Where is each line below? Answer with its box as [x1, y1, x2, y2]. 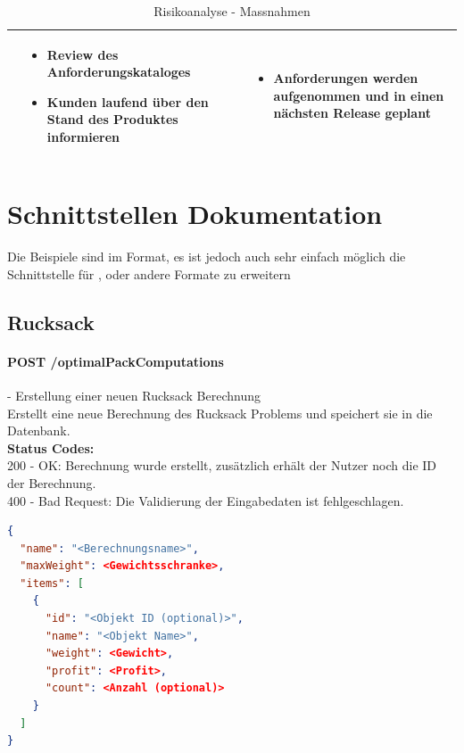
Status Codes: [7, 438, 95, 457]
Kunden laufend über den [46, 92, 209, 111]
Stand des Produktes [46, 110, 178, 128]
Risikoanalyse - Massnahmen [153, 2, 311, 20]
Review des [46, 45, 119, 63]
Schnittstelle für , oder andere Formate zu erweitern [7, 264, 291, 283]
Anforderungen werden [273, 69, 418, 87]
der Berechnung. [7, 473, 96, 492]
